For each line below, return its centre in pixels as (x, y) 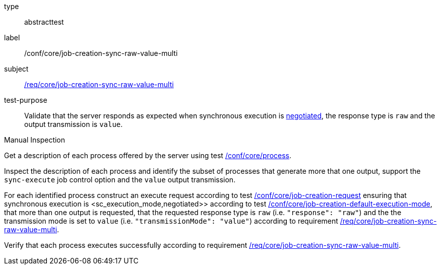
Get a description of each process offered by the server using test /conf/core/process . (148, 155)
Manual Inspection (35, 140)
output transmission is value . (74, 124)
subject (16, 69)
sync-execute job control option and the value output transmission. (120, 180)
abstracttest (44, 22)
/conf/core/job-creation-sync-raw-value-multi (101, 53)
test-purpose (26, 100)
